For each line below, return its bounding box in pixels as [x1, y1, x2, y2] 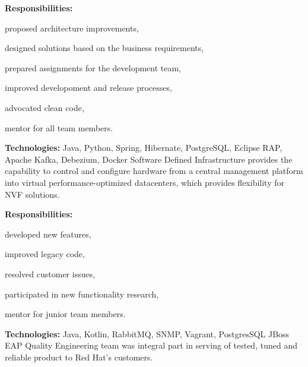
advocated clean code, [5, 101, 84, 113]
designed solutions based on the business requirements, [5, 42, 204, 54]
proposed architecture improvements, [5, 21, 139, 34]
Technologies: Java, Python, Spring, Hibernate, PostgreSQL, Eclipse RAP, [5, 141, 282, 154]
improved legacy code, [5, 248, 85, 260]
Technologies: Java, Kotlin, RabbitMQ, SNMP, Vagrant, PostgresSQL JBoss [5, 327, 290, 340]
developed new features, [5, 227, 91, 240]
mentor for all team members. [5, 121, 113, 134]
